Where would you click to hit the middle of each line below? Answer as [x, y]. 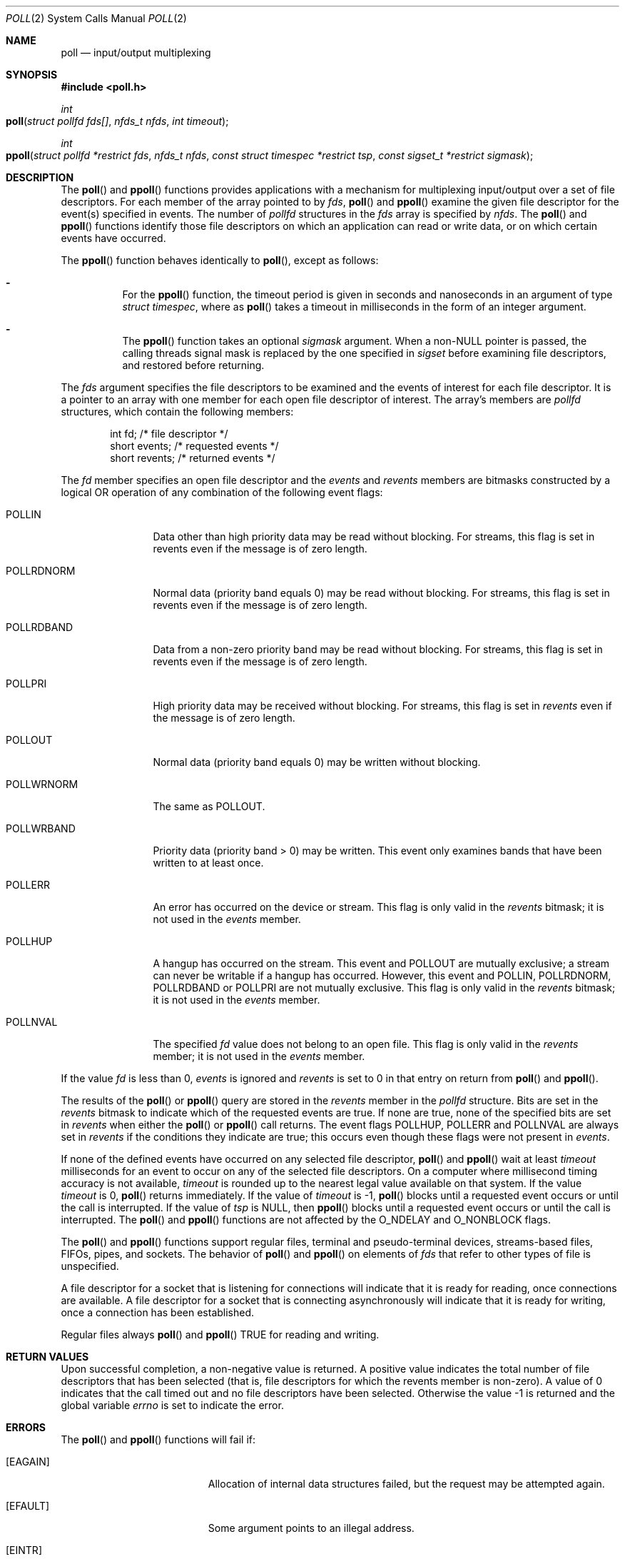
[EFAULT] [28, 1506]
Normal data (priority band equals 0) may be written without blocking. [317, 762]
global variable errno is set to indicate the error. [172, 1405]
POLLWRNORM [42, 784]
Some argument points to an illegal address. [311, 1528]
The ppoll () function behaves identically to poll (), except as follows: [220, 260]
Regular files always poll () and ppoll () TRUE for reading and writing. [220, 1335]
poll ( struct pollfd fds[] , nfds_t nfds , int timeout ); [117, 121]
